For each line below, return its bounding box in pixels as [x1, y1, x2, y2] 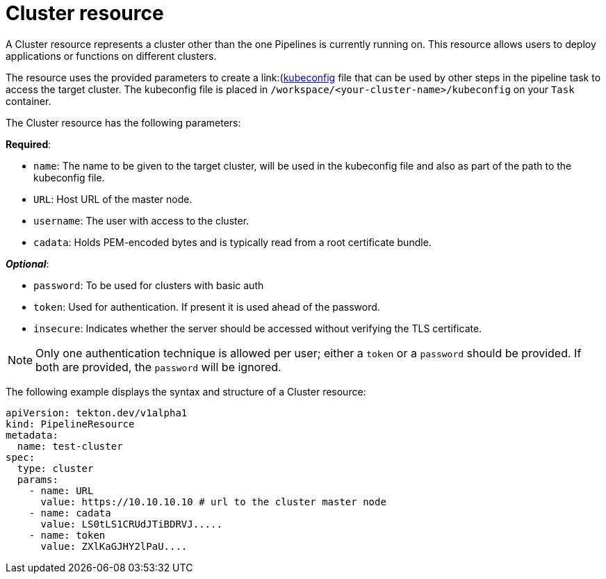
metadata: [6, 429, 58, 441]
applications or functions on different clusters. [6, 49, 217, 62]
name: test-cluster [17, 440, 123, 452]
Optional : [6, 257, 49, 270]
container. [6, 95, 51, 107]
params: [17, 473, 58, 485]
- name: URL [28, 484, 94, 496]
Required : [6, 138, 51, 150]
